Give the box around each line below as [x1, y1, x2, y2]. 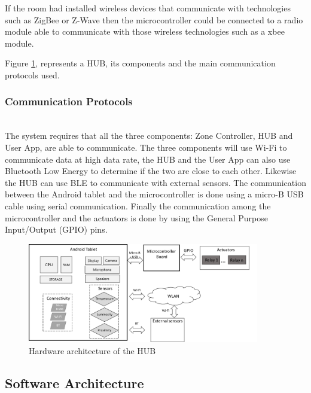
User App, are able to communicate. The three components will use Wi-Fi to [5, 141, 287, 153]
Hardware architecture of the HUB [29, 345, 156, 357]
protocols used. [5, 68, 60, 81]
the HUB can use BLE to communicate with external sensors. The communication [5, 176, 306, 188]
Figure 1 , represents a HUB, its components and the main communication [5, 57, 276, 69]
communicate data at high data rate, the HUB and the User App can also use [5, 153, 291, 165]
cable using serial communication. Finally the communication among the [5, 199, 271, 212]
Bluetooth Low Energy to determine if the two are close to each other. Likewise [5, 164, 297, 177]
